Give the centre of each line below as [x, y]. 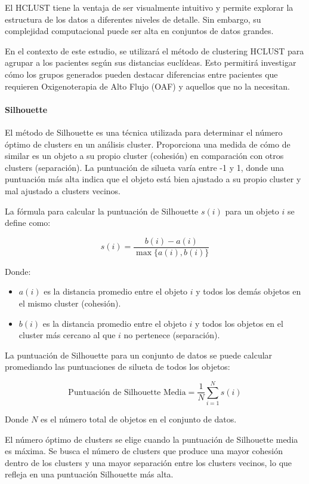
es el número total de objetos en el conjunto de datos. [139, 419]
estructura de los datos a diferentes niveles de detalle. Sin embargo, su [133, 19]
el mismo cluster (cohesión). [70, 303]
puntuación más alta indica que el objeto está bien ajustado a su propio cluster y [153, 179]
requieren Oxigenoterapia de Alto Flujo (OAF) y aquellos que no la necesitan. [147, 86]
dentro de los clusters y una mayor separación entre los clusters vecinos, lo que [149, 462]
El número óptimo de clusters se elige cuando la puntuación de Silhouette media [152, 439]
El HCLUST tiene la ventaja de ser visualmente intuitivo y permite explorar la [149, 7]
